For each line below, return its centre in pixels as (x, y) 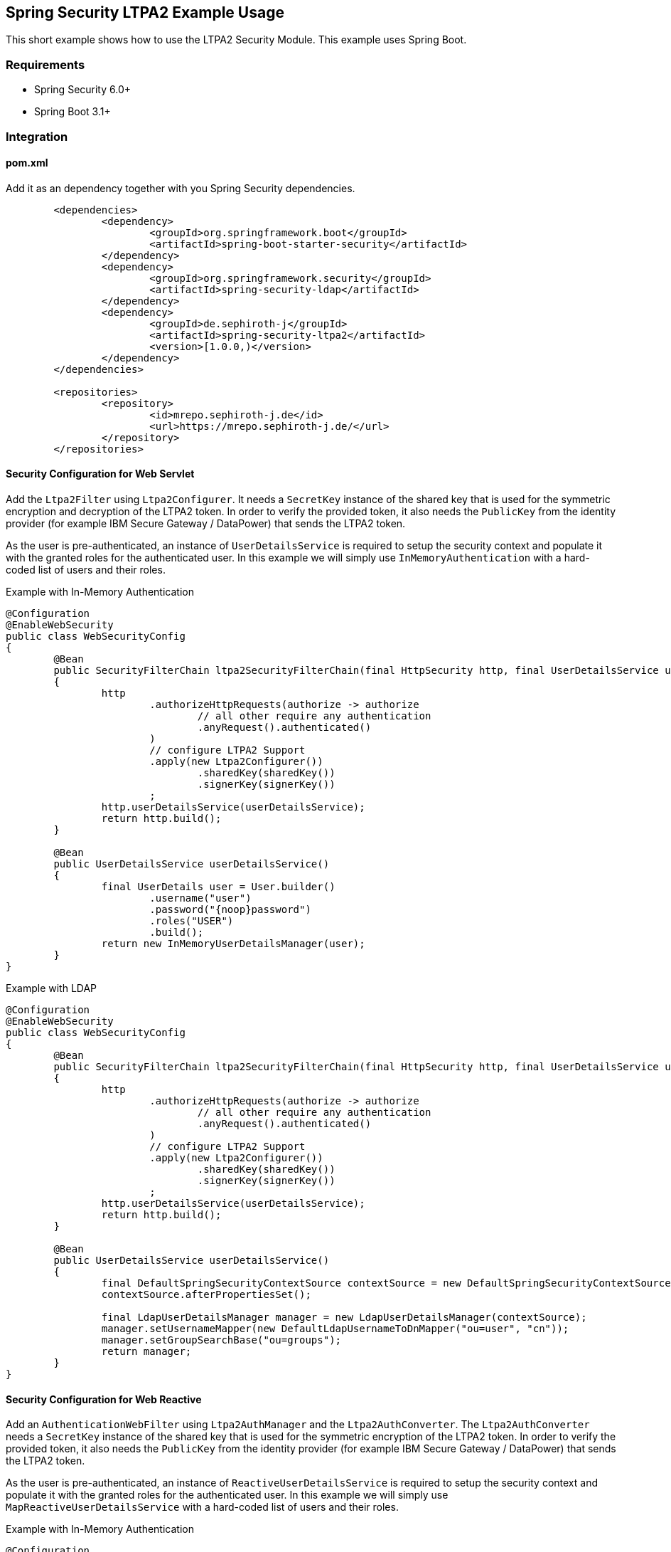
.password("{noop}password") (230, 909)
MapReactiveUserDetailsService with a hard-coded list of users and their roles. (202, 1507)
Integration (37, 136)
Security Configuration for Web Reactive (104, 1399)
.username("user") (200, 898)
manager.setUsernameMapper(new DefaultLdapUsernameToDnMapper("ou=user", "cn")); (335, 1328)
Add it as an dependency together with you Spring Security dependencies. (181, 188)
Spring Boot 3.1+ (73, 112)
